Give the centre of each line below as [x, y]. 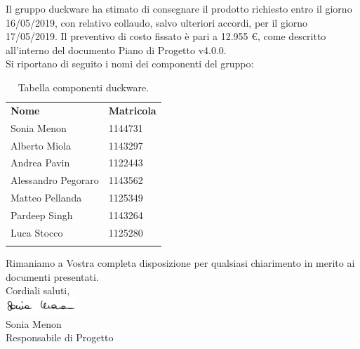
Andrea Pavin [40, 163]
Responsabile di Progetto [60, 337]
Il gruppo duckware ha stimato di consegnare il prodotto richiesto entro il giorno [179, 8]
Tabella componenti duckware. [83, 87]
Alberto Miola [41, 145]
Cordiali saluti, [38, 290]
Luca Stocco [37, 232]
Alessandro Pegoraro [55, 180]
